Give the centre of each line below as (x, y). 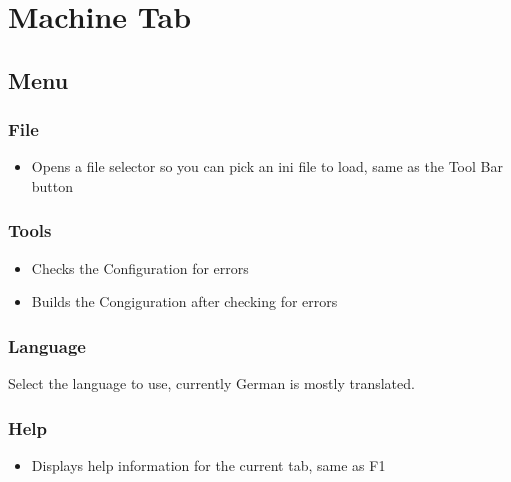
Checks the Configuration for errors (140, 267)
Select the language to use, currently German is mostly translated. (211, 383)
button (52, 185)
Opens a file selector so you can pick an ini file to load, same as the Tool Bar (267, 166)
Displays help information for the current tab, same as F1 (208, 465)
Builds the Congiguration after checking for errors (184, 301)
